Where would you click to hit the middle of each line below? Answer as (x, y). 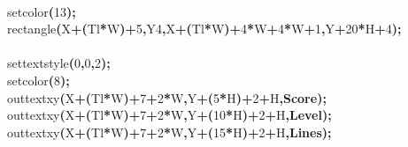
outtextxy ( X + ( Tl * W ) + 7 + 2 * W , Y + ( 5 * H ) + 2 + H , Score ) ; (167, 97)
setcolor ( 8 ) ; (38, 80)
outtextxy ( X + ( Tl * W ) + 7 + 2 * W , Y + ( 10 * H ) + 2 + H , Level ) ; (169, 115)
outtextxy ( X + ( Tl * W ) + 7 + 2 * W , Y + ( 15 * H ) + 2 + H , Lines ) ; (169, 132)
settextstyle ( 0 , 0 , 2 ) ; (59, 63)
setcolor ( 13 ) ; (42, 11)
